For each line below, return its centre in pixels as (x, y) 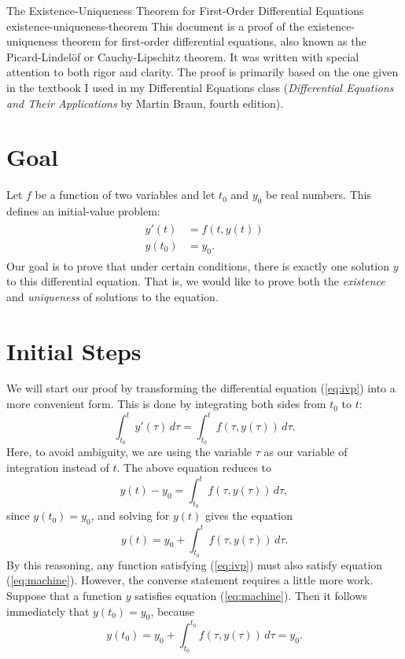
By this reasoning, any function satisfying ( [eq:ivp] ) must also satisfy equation (195, 564)
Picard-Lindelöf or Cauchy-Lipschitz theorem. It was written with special (183, 56)
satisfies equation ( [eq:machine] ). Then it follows (251, 595)
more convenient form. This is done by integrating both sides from (166, 404)
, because (173, 611)
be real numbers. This (318, 195)
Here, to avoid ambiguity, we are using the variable (129, 452)
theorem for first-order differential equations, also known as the (214, 41)
